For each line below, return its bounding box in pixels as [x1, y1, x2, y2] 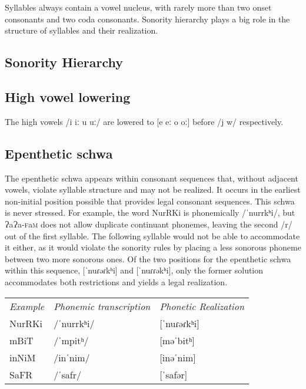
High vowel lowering [5, 87, 131, 106]
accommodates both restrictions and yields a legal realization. [5, 275, 228, 288]
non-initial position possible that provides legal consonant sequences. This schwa [5, 194, 295, 207]
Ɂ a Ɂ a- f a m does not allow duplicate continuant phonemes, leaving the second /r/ [5, 217, 292, 230]
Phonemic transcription [54, 299, 151, 313]
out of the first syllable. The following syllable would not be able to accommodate [5, 229, 300, 242]
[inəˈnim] [159, 350, 196, 364]
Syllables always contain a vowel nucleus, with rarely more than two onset [5, 1, 272, 13]
